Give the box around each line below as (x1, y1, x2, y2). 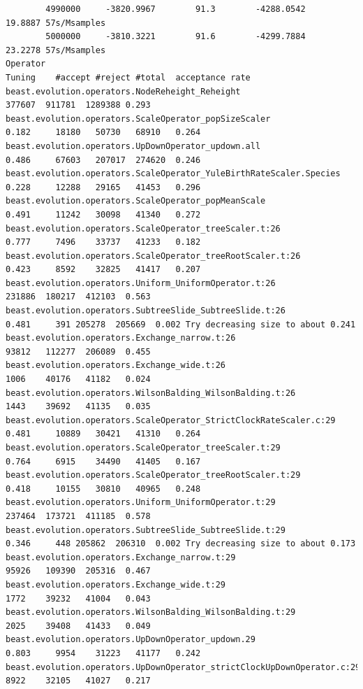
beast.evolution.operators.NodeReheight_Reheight (6, 86, 241, 97)
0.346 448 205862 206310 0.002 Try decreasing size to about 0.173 (6, 539, 356, 549)
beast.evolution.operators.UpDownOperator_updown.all (6, 141, 261, 151)
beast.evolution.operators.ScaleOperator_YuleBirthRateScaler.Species (6, 169, 341, 179)
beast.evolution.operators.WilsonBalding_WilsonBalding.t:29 (6, 607, 296, 618)
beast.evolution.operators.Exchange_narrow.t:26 (6, 333, 236, 343)
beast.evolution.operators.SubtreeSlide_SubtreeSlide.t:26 (6, 306, 286, 316)
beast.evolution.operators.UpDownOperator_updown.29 (6, 634, 255, 645)
